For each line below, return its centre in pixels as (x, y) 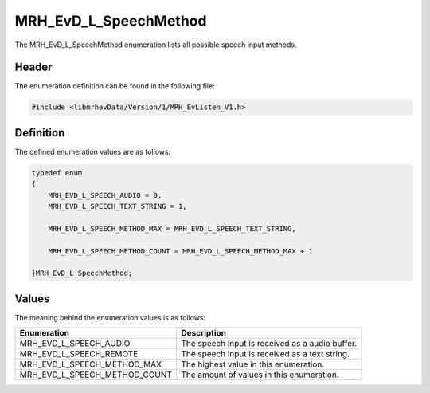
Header (33, 67)
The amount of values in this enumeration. (260, 375)
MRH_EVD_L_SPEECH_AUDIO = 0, (105, 195)
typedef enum (57, 173)
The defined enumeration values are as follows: (93, 151)
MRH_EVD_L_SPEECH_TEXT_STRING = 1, (117, 206)
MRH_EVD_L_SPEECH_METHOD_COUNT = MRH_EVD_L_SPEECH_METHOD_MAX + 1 (181, 251)
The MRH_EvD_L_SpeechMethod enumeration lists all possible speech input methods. (156, 45)
